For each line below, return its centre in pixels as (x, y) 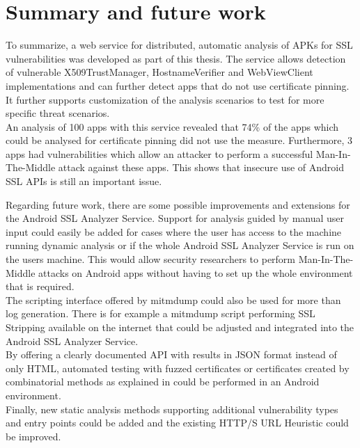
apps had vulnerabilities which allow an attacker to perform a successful (159, 153)
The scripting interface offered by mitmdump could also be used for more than (173, 299)
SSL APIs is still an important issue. (84, 181)
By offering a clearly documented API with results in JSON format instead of (171, 354)
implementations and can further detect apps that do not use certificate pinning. (178, 85)
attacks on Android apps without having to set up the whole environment (196, 272)
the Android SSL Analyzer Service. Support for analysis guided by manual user (175, 218)
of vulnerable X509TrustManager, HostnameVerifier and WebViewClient (159, 72)
